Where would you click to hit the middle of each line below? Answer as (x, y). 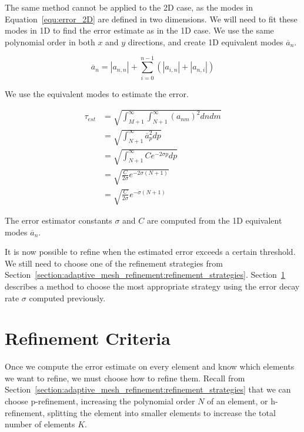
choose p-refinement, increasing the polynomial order (100, 401)
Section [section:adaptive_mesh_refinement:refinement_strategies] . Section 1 (145, 275)
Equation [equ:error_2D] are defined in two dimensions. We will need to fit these (151, 19)
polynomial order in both (50, 41)
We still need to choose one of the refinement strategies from (114, 263)
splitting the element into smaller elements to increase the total (161, 412)
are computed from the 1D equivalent (215, 220)
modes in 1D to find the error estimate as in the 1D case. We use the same (139, 30)
